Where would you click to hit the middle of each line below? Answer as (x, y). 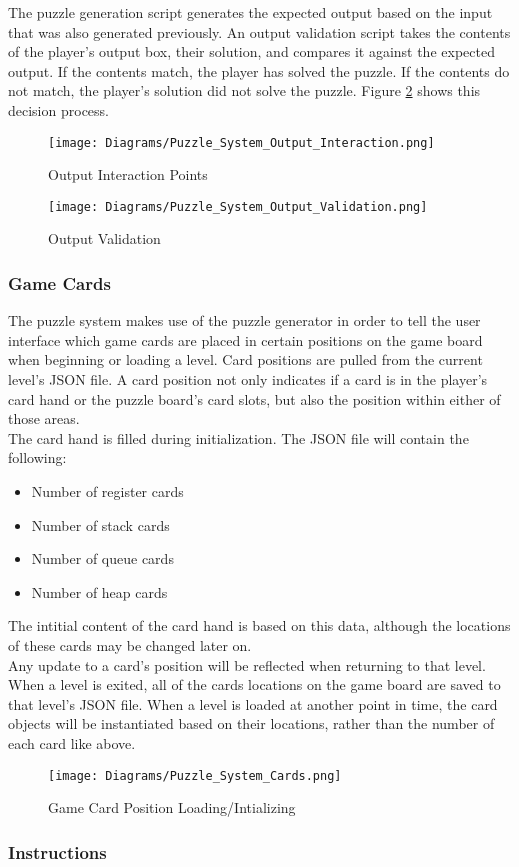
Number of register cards (107, 491)
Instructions (57, 851)
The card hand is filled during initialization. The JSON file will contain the (238, 437)
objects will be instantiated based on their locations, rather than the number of (251, 723)
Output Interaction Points (128, 174)
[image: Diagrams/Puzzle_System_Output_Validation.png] (238, 206)
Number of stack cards (100, 524)
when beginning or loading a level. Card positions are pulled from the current (245, 359)
